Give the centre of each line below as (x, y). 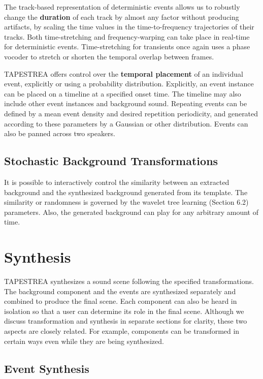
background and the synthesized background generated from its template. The (126, 192)
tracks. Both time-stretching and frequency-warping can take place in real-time (127, 36)
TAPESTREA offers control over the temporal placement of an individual (124, 73)
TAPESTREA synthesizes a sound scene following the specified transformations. (129, 281)
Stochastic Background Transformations (111, 161)
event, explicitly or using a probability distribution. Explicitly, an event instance (129, 84)
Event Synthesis (47, 368)
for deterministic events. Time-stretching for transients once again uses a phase (127, 46)
